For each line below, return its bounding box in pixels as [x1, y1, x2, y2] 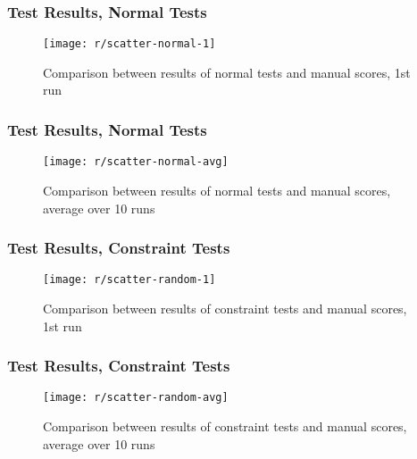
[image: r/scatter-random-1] [43, 273, 216, 287]
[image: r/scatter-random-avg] [43, 391, 229, 405]
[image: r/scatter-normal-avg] [43, 155, 229, 169]
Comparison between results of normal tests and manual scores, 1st [43, 63, 411, 81]
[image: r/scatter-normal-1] [43, 38, 216, 51]
